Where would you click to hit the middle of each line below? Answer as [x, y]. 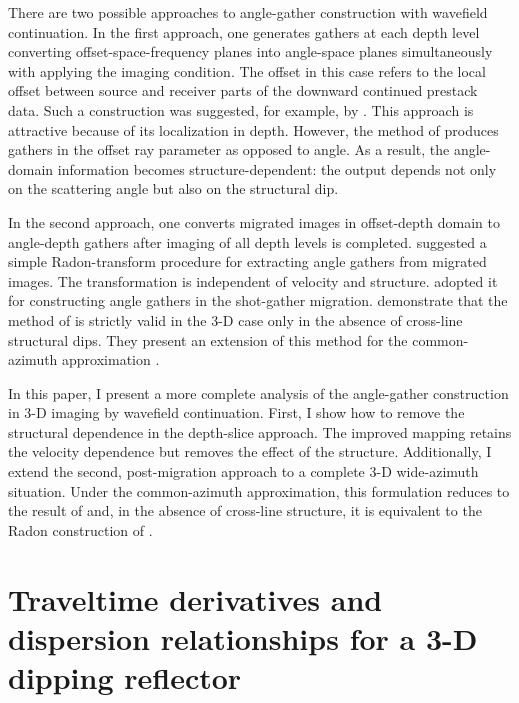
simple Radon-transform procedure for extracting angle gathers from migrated [247, 261]
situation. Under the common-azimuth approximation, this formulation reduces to [259, 490]
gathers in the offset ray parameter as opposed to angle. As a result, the [229, 149]
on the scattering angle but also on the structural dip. [173, 188]
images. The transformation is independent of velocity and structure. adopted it [253, 280]
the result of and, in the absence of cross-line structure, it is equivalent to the [245, 510]
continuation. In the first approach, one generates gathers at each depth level [244, 31]
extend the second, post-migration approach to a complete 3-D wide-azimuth [243, 471]
